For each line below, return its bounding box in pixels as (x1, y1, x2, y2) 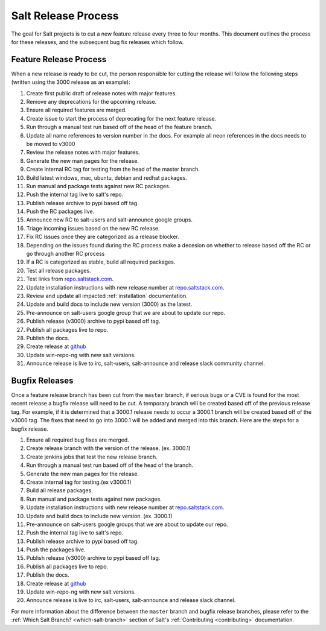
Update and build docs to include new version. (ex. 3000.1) (26, 512, 173, 519)
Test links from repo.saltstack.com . (26, 275, 114, 283)
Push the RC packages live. (26, 208, 95, 215)
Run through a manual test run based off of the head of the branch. (26, 461, 193, 469)
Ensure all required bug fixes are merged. (26, 436, 129, 443)
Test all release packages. (26, 267, 92, 274)
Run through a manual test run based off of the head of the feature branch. (26, 124, 213, 131)
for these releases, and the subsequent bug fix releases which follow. (11, 38, 184, 45)
